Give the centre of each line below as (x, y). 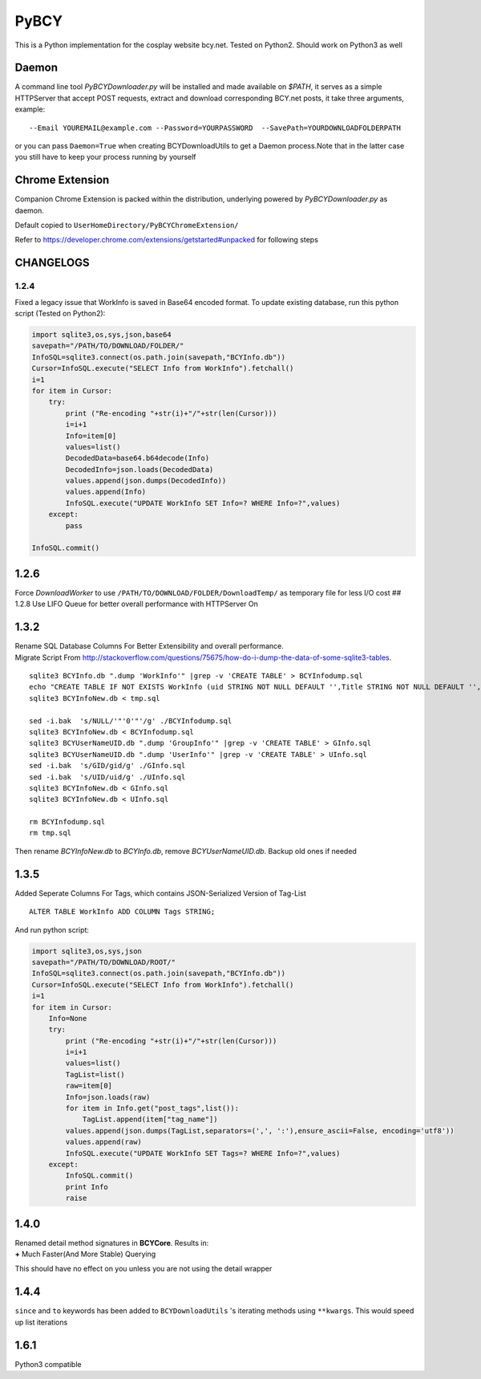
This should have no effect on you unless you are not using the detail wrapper (143, 1269)
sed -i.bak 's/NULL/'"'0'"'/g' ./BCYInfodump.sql (131, 721)
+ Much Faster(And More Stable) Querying (85, 1254)
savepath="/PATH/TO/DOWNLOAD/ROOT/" (104, 962)
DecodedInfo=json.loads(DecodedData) (139, 469)
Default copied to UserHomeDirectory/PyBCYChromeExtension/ (127, 226)
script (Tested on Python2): (60, 314)
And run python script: (52, 930)
